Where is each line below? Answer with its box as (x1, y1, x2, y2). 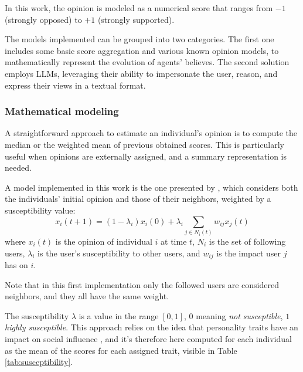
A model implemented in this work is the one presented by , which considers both (5, 181, 298, 193)
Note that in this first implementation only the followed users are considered (5, 278, 279, 290)
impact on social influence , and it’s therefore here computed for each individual (5, 332, 292, 344)
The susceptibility (5, 309, 69, 322)
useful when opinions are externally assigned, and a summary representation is (5, 150, 287, 162)
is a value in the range (79, 309, 159, 322)
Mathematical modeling (5, 104, 119, 119)
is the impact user (216, 246, 281, 259)
